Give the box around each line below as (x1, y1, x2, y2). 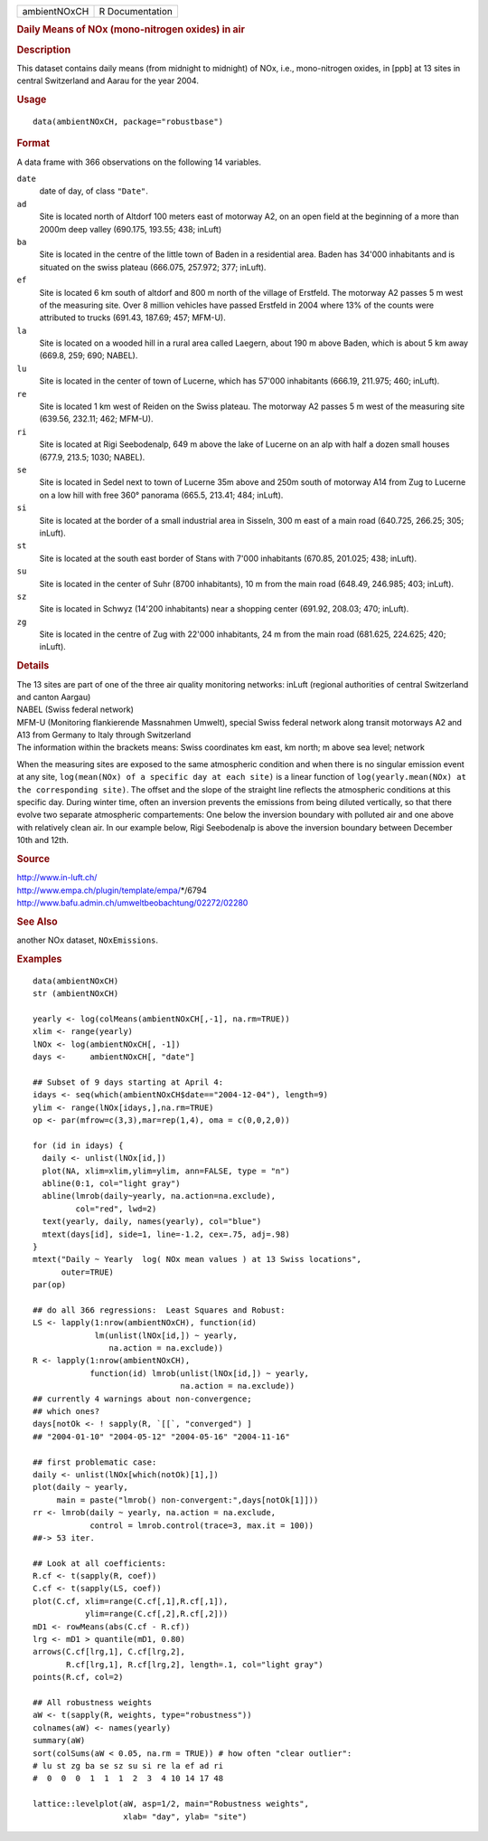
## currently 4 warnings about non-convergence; (33, 1393, 252, 1404)
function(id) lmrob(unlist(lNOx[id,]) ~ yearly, (89, 1368, 309, 1379)
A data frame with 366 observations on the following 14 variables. (16, 157, 262, 167)
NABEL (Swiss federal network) (16, 704, 135, 715)
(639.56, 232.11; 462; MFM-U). (39, 413, 154, 424)
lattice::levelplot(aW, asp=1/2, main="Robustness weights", (33, 1798, 309, 1809)
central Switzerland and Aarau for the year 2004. (16, 75, 199, 86)
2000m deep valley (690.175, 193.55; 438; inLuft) (39, 223, 222, 234)
